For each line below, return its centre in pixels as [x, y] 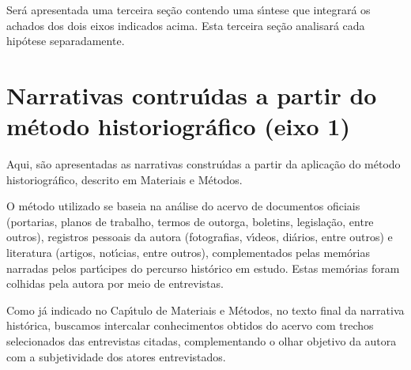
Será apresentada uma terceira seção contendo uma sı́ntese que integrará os [189, 9]
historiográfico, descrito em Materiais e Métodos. [124, 179]
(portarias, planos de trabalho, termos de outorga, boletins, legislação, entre [190, 221]
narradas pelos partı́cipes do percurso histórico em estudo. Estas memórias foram [203, 268]
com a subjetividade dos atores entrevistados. [116, 356]
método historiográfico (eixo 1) [178, 126]
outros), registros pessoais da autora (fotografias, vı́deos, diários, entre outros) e [200, 237]
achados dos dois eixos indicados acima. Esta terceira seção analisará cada [186, 25]
